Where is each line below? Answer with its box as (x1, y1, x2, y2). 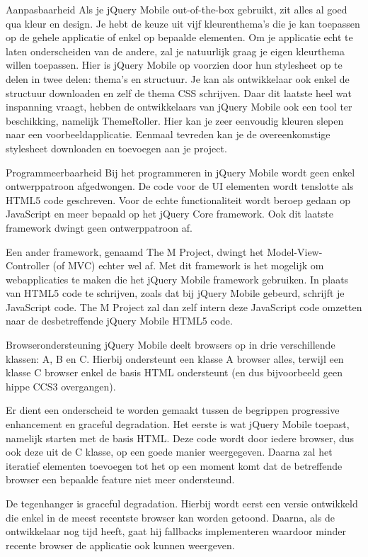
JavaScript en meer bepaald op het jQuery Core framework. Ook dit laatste (6, 206, 333, 221)
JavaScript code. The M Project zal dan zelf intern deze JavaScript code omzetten (6, 299, 362, 314)
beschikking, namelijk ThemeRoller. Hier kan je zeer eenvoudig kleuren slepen (6, 113, 344, 128)
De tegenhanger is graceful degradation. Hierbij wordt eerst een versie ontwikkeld (6, 496, 358, 510)
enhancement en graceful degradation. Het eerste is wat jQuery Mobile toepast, (6, 417, 350, 432)
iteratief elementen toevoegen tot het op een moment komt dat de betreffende (6, 458, 343, 473)
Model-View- (267, 244, 323, 259)
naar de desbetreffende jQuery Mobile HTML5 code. (6, 313, 233, 328)
